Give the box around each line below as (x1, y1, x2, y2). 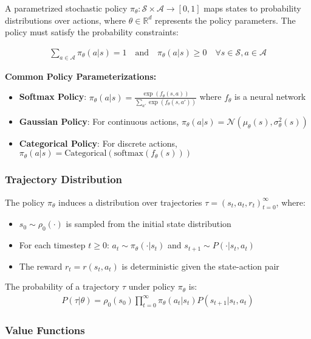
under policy (128, 280, 176, 293)
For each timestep (19, 239, 86, 251)
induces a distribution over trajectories (58, 195, 202, 208)
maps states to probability (203, 2, 301, 14)
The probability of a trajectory (5, 280, 120, 293)
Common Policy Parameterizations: (5, 69, 157, 82)
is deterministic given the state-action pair (121, 259, 279, 272)
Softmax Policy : (19, 90, 87, 103)
